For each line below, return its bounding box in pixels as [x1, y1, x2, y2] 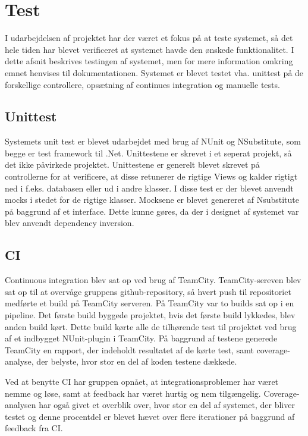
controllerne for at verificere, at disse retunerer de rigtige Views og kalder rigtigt [5, 170, 298, 183]
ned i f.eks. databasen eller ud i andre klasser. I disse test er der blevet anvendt [5, 181, 294, 194]
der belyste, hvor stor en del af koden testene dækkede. [36, 355, 237, 368]
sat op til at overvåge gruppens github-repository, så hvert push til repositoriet [5, 285, 291, 297]
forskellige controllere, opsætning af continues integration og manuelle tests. [5, 78, 280, 90]
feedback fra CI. [5, 422, 63, 434]
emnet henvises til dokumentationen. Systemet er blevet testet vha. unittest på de [5, 66, 304, 79]
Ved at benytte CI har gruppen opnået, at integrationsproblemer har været [5, 375, 279, 387]
